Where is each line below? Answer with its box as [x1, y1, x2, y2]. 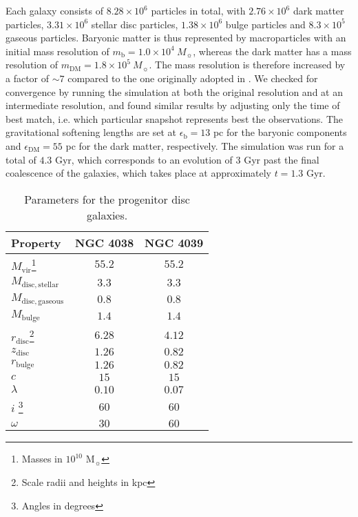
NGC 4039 [145, 234, 204, 251]
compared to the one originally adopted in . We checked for [67, 70, 318, 85]
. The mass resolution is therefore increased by [149, 57, 346, 72]
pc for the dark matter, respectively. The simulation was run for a [65, 138, 344, 153]
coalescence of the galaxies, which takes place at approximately [6, 166, 271, 180]
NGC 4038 [75, 234, 134, 251]
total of [6, 152, 36, 166]
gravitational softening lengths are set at [6, 125, 177, 139]
